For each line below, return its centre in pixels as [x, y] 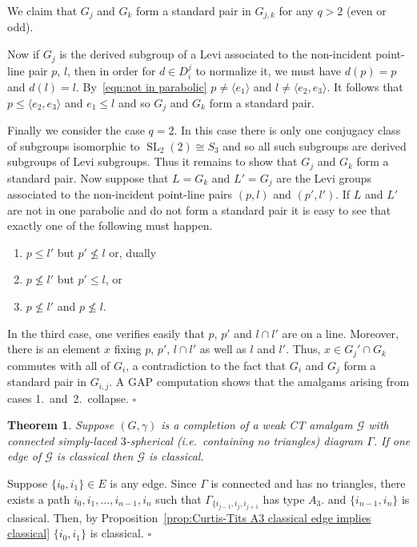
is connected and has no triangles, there [308, 483]
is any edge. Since [153, 483]
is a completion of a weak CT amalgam [257, 425]
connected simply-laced [62, 440]
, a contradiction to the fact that [206, 365]
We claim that [42, 10]
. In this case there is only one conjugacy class [287, 129]
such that [178, 499]
